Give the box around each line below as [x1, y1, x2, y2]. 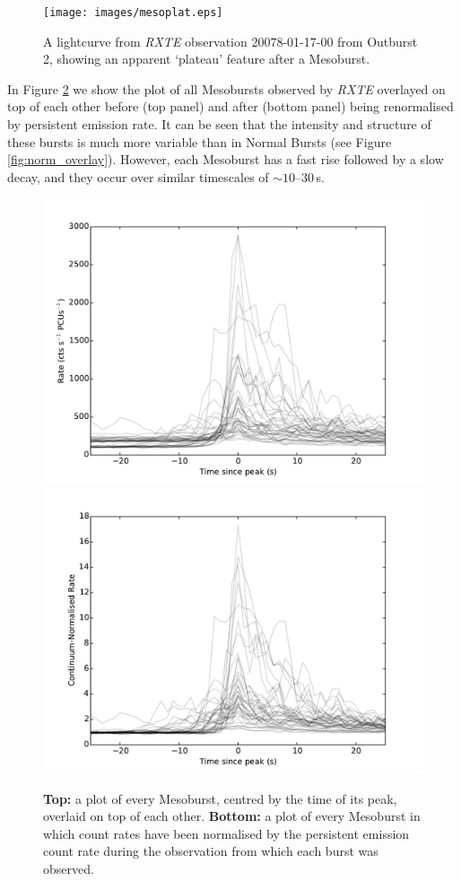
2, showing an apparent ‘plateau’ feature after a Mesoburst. [43, 49, 370, 68]
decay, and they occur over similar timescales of [7, 167, 269, 186]
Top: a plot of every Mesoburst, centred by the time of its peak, [43, 789, 397, 807]
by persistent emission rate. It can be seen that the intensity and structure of [7, 115, 431, 134]
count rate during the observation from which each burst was [43, 842, 378, 860]
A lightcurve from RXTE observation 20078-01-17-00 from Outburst [43, 31, 418, 50]
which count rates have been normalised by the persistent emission [43, 824, 410, 842]
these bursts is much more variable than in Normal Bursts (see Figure [7, 132, 392, 151]
